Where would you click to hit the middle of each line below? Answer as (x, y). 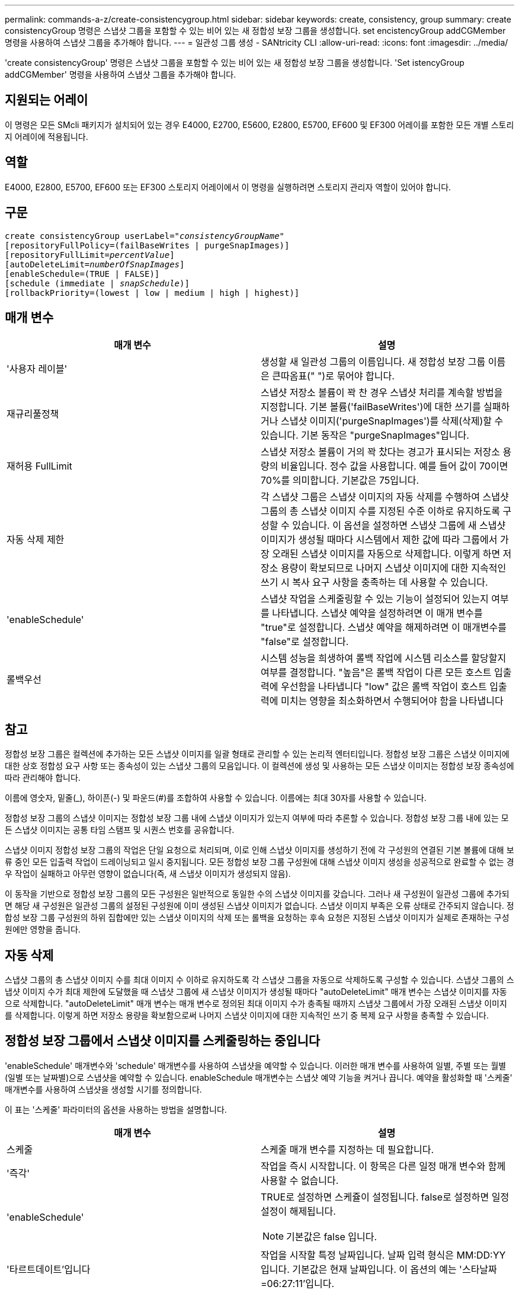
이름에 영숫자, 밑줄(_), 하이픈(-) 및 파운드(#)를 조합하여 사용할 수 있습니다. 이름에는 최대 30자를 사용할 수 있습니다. (216, 798)
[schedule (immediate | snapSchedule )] (97, 283)
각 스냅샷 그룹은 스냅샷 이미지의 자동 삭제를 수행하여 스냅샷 (385, 497)
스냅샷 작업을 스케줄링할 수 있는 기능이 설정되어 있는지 (375, 599)
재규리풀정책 (33, 414)
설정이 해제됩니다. (298, 1211)
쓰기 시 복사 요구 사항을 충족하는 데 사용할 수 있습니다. (374, 582)
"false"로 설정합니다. (305, 642)
